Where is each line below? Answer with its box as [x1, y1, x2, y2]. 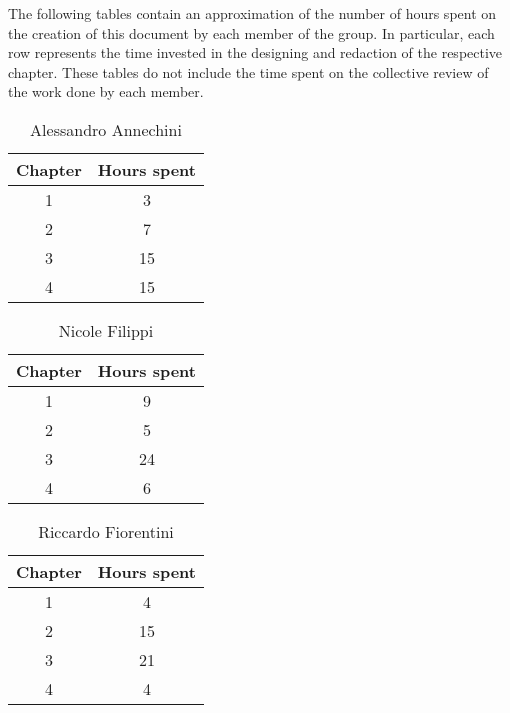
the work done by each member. [8, 81, 204, 102]
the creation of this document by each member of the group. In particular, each [8, 22, 495, 43]
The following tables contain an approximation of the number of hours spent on [8, 3, 497, 23]
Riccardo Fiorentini [38, 519, 174, 543]
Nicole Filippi [58, 318, 154, 342]
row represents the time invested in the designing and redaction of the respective [8, 42, 503, 63]
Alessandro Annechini [30, 117, 182, 141]
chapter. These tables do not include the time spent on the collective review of [8, 61, 489, 82]
